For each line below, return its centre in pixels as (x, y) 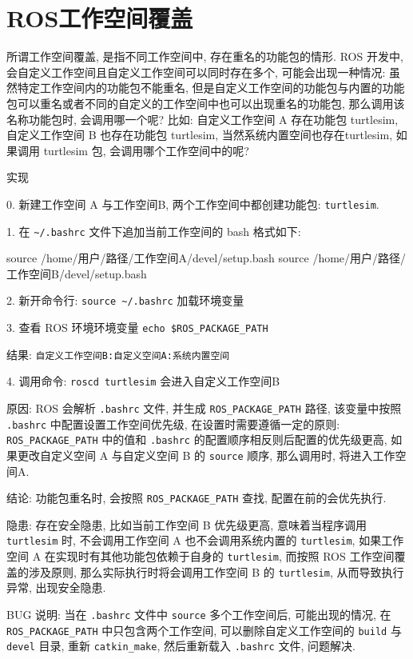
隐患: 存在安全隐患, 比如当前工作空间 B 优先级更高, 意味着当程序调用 (187, 524)
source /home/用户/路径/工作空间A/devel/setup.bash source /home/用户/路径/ (206, 258)
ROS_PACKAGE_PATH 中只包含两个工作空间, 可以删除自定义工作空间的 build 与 (204, 630)
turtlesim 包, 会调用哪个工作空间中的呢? (146, 150)
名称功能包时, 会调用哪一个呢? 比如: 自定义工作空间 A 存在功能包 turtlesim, (203, 119)
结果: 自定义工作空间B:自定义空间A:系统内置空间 (118, 354)
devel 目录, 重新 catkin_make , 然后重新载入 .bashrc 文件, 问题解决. (181, 646)
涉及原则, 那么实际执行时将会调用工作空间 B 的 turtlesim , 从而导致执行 (216, 571)
